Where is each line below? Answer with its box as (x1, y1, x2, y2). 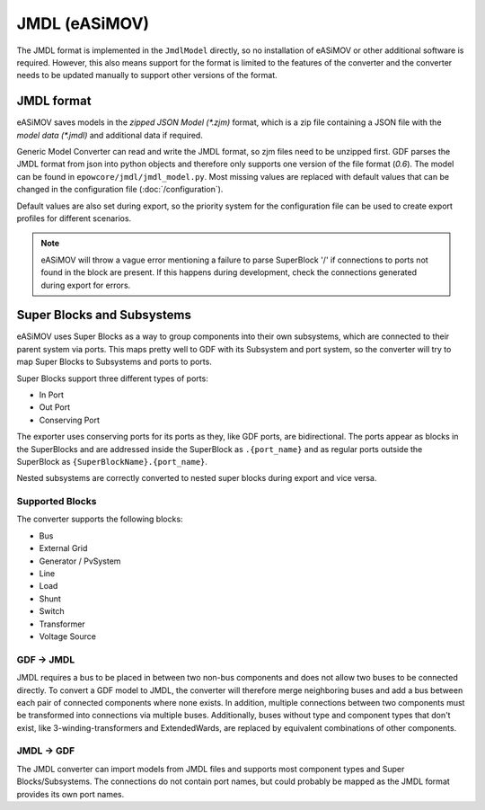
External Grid (39, 543, 88, 554)
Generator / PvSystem (39, 556, 121, 566)
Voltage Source (39, 631, 96, 642)
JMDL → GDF (16, 744, 75, 757)
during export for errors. (40, 280, 131, 290)
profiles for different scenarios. (16, 212, 132, 224)
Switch (39, 606, 65, 617)
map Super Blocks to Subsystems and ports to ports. (16, 356, 213, 368)
